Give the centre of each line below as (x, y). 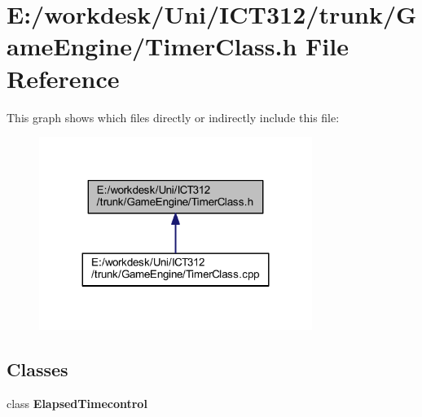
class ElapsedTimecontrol (77, 404)
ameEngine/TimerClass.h (152, 46)
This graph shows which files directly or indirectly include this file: (173, 117)
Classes (37, 369)
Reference (63, 78)
